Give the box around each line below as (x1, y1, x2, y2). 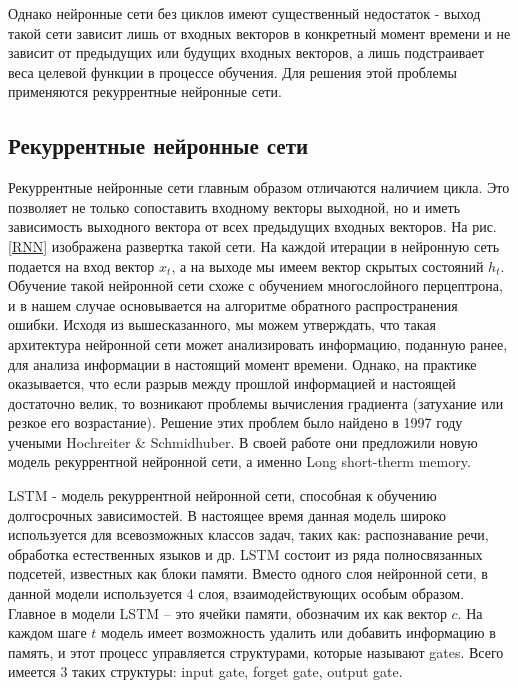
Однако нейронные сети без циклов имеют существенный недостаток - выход (8, 3, 481, 23)
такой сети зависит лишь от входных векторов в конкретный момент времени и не (8, 22, 511, 43)
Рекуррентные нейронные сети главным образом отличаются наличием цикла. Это (8, 177, 510, 198)
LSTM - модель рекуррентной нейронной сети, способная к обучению (8, 485, 437, 506)
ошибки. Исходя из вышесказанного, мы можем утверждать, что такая (8, 314, 437, 335)
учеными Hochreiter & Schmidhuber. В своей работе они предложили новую (8, 431, 478, 452)
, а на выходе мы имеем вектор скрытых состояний (171, 255, 484, 276)
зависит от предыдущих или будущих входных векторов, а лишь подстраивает (8, 42, 484, 63)
